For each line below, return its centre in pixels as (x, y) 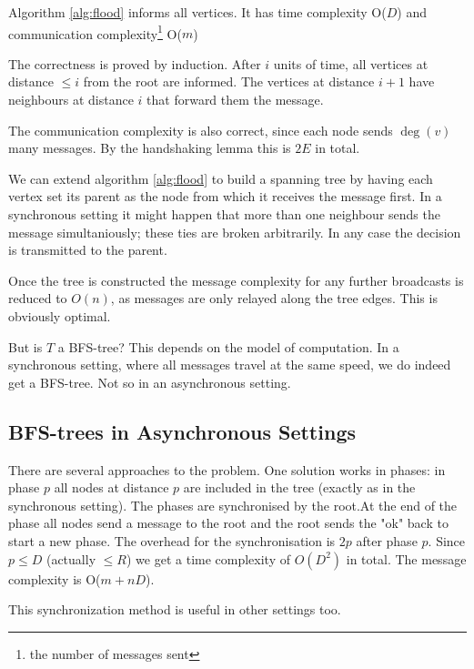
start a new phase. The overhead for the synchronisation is (172, 540)
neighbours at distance (71, 100)
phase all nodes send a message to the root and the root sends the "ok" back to (228, 523)
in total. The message (406, 558)
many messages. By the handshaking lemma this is (150, 148)
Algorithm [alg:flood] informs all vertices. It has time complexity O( (197, 12)
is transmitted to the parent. (88, 250)
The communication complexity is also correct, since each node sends (201, 130)
